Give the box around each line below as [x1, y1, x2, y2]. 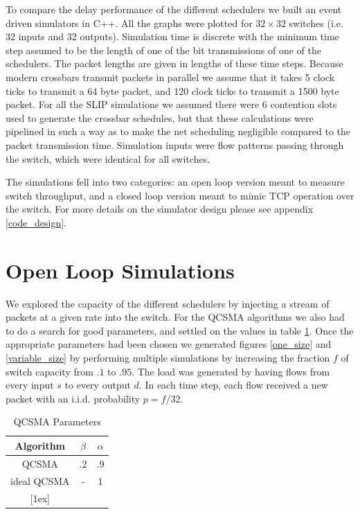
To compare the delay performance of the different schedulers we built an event [6, 2, 342, 16]
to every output [64, 378, 131, 392]
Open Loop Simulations [6, 256, 235, 284]
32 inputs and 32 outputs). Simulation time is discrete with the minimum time [6, 29, 339, 44]
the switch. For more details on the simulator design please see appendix [6, 202, 314, 216]
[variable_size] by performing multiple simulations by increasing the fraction [6, 351, 330, 364]
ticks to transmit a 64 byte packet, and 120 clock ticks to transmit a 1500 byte [6, 83, 339, 98]
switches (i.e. [289, 15, 343, 30]
